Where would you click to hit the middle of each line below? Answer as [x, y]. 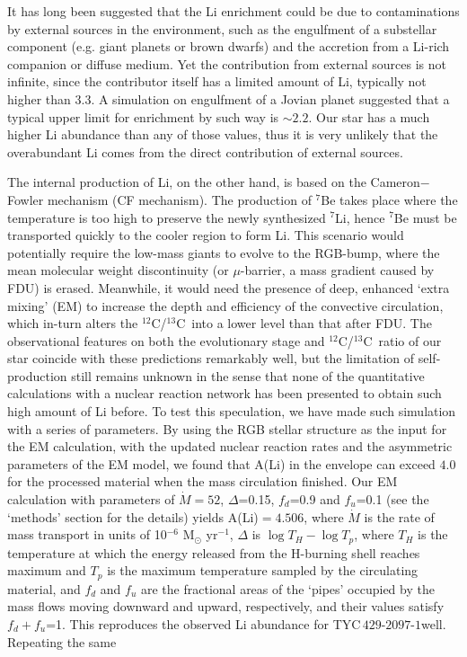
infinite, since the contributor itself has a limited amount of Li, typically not [217, 81]
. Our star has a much [369, 116]
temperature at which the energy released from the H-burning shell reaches [214, 552]
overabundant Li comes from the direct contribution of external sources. [205, 151]
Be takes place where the [389, 199]
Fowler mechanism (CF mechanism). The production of [159, 199]
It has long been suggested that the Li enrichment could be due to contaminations [233, 11]
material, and [44, 588]
